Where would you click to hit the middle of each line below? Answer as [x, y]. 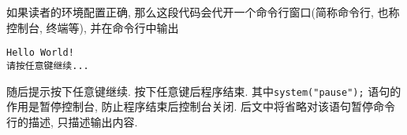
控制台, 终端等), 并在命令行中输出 [93, 27]
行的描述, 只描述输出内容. [72, 121]
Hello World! [40, 53]
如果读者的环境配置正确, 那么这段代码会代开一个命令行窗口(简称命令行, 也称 [203, 12]
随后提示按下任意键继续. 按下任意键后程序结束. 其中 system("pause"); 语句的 [204, 91]
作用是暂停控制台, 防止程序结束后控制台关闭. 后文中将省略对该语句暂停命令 [201, 106]
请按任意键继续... [48, 66]
